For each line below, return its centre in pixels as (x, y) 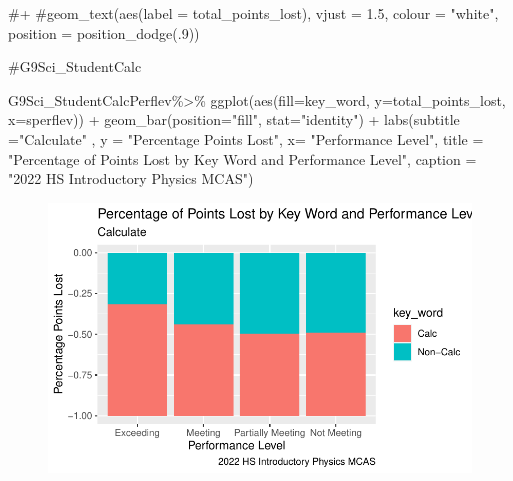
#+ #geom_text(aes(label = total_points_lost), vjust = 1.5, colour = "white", (253, 13)
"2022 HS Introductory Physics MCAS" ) (131, 178)
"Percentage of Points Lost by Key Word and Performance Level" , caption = (242, 158)
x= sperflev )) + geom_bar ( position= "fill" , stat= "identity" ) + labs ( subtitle (234, 119)
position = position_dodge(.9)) (104, 32)
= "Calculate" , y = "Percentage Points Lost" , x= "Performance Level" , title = (246, 138)
